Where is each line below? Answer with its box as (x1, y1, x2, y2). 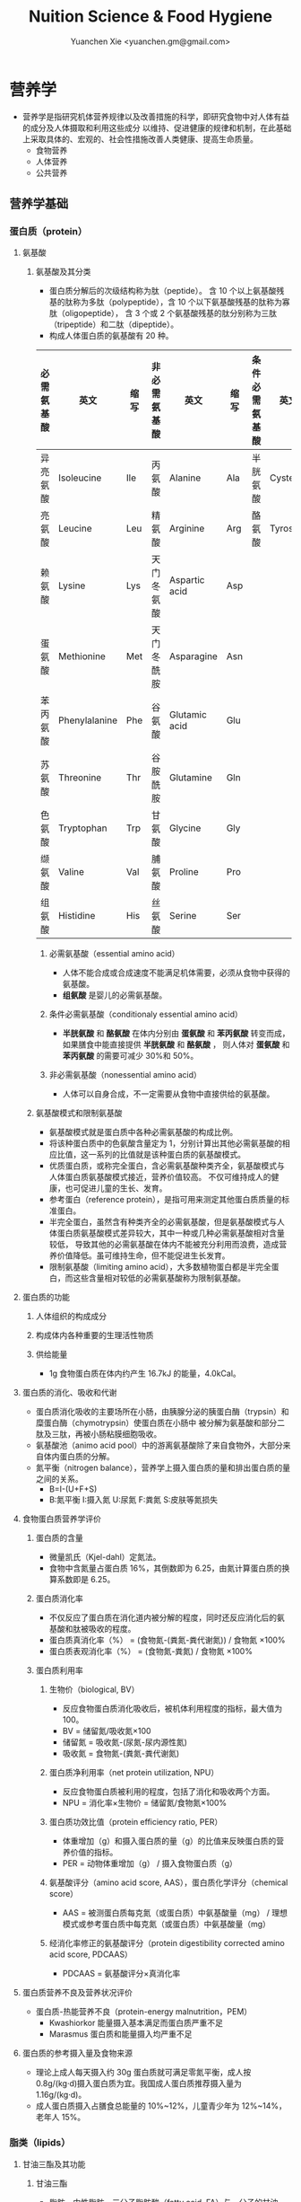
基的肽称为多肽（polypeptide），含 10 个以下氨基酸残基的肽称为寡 (48, 296, 291, 307)
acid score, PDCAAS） (48, 1949, 133, 1960)
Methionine (57, 650, 106, 663)
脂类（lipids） (9, 2136, 71, 2149)
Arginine (168, 523, 205, 535)
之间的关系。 (35, 1474, 83, 1484)
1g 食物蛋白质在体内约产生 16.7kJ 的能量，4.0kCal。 (48, 1368, 242, 1379)
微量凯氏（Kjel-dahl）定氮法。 (48, 1552, 161, 1563)
